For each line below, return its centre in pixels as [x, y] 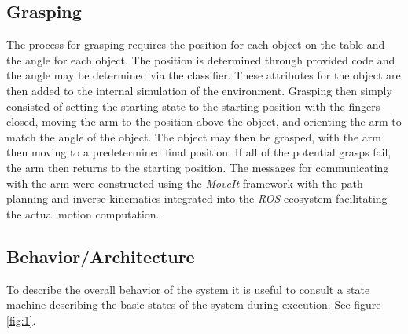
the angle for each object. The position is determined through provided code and [201, 59]
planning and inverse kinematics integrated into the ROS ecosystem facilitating [197, 198]
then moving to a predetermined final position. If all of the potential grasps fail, [199, 152]
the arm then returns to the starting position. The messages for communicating [198, 167]
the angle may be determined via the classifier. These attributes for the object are [204, 75]
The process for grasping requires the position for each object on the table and [196, 44]
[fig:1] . [21, 319]
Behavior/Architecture [101, 256]
